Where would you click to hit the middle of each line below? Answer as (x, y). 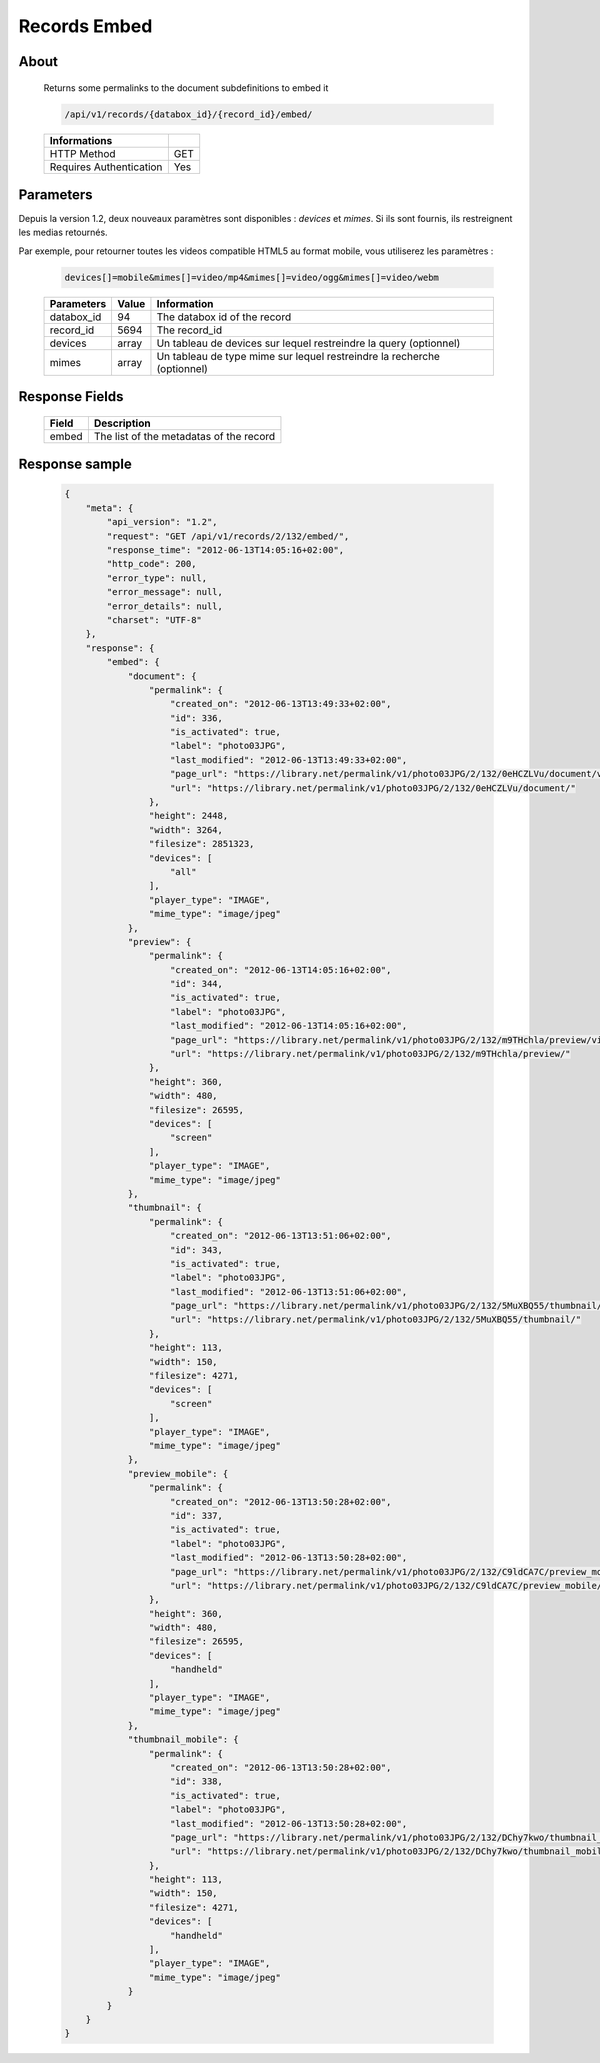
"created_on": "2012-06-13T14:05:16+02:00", (281, 969)
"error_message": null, (165, 592)
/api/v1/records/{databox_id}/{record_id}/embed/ (188, 114)
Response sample (75, 464)
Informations (81, 140)
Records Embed (85, 26)
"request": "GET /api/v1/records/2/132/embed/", (228, 536)
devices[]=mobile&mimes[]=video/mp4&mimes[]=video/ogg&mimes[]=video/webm (252, 277)
